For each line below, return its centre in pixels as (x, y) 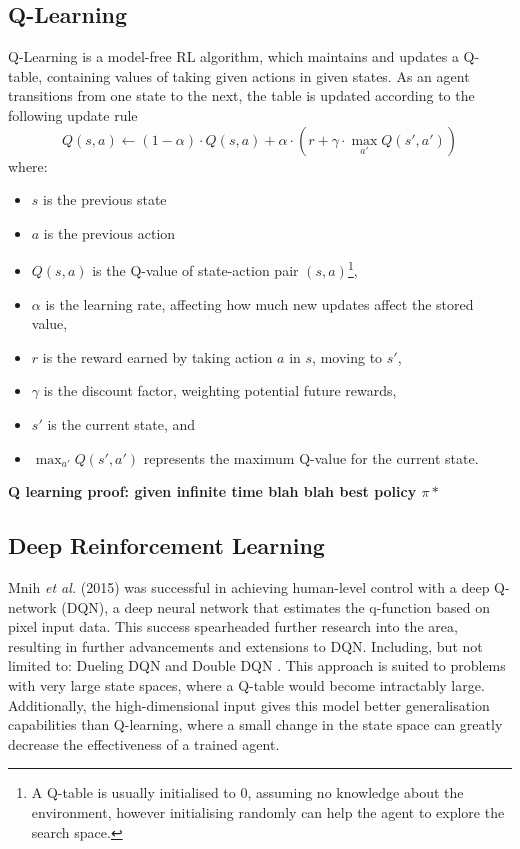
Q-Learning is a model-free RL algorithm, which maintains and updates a (233, 56)
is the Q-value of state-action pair (195, 270)
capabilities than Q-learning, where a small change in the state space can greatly (255, 724)
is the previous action (109, 232)
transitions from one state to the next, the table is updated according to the (241, 95)
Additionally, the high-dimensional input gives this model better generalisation (249, 704)
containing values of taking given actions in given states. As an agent (258, 75)
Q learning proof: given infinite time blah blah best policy (212, 491)
